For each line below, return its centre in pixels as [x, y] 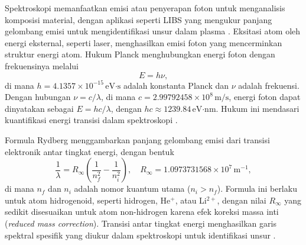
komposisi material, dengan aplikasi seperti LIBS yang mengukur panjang [139, 19]
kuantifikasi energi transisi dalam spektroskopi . [91, 120]
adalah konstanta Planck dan [176, 85]
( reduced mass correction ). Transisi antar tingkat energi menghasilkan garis [141, 223]
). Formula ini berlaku [257, 188]
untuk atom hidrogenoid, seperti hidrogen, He [88, 200]
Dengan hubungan [38, 97]
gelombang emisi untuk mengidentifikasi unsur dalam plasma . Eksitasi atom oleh [153, 31]
